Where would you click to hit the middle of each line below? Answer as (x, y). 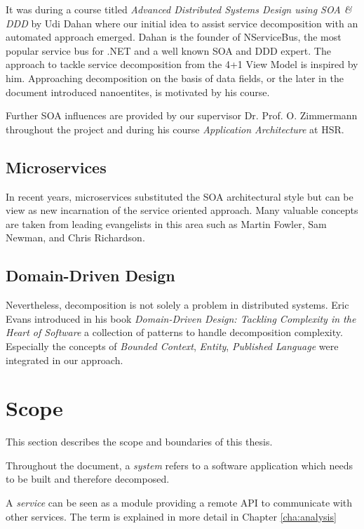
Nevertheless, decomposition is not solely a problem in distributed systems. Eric (177, 305)
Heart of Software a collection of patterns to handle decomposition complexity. (174, 332)
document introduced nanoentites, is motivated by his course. (138, 92)
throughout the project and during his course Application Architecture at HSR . (175, 129)
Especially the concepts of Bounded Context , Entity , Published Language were (172, 346)
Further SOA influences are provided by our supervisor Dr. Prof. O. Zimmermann (182, 115)
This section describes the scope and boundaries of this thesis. (139, 442)
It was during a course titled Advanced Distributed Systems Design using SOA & (179, 9)
